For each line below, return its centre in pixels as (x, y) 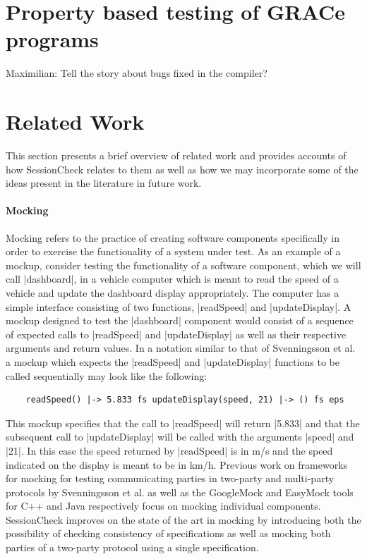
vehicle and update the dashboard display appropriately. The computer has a (173, 292)
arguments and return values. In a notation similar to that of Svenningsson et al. (181, 348)
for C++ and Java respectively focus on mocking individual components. (163, 506)
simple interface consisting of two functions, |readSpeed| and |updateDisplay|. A (179, 306)
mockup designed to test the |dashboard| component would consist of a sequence (180, 320)
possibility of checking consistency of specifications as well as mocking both (168, 533)
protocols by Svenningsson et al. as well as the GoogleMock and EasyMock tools (180, 492)
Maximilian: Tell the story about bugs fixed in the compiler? (137, 73)
